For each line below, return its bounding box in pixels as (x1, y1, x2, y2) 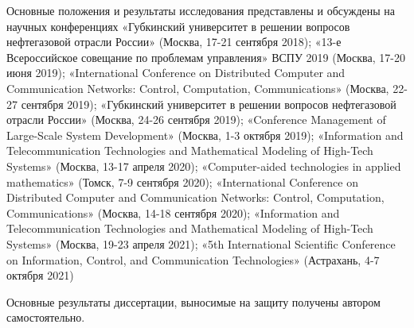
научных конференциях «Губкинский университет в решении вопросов (6, 17, 350, 34)
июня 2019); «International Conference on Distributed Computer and (6, 64, 346, 81)
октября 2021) (6, 267, 74, 284)
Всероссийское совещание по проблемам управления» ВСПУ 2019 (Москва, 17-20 (6, 48, 405, 65)
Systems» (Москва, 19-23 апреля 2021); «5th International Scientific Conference (6, 235, 396, 252)
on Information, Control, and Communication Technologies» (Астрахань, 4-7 (6, 251, 380, 268)
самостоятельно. (6, 309, 85, 326)
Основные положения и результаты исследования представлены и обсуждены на (6, 2, 395, 18)
